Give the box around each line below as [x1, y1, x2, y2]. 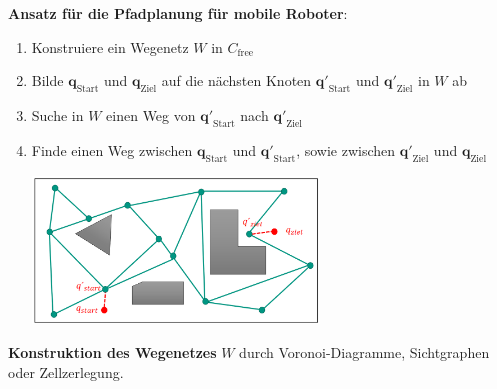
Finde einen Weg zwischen [31, 139, 193, 160]
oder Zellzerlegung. [8, 361, 124, 382]
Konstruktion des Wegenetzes [8, 342, 217, 362]
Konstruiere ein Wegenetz [31, 36, 189, 57]
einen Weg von [106, 104, 196, 125]
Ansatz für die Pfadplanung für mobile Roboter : [8, 3, 348, 23]
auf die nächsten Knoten [161, 70, 312, 91]
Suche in [31, 104, 84, 125]
